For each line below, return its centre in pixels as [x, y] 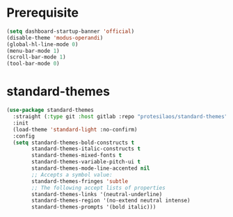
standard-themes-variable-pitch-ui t [86, 162]
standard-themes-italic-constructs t [86, 149]
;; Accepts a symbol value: [72, 175]
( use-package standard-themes [50, 110]
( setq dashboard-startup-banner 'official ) [71, 31]
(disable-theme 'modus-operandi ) [55, 38]
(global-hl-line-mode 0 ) [42, 44]
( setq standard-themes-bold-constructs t [74, 143]
